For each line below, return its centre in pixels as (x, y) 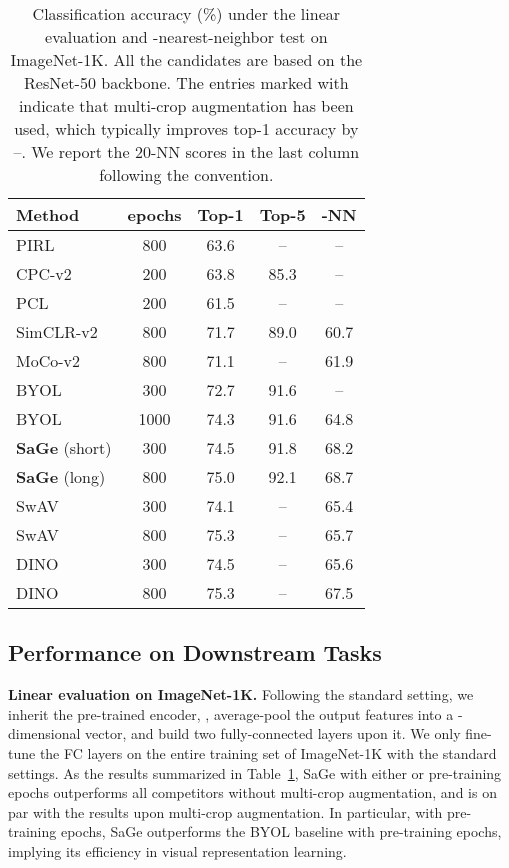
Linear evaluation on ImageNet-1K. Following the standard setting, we (241, 694)
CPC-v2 (44, 273)
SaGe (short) (64, 447)
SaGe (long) (61, 476)
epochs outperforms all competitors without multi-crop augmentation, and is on (252, 792)
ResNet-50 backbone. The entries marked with (186, 82)
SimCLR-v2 (57, 331)
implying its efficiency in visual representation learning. (177, 850)
